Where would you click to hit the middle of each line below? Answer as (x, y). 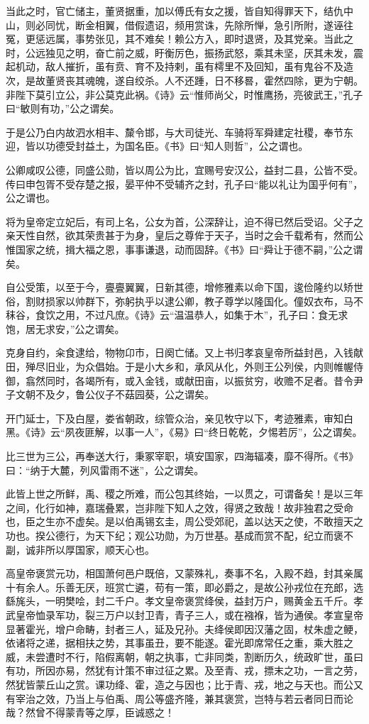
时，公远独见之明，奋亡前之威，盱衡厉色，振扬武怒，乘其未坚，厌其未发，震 (184, 52)
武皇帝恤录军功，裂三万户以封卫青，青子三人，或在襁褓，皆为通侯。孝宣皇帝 (184, 614)
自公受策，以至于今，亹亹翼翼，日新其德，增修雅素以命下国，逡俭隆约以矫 (180, 287)
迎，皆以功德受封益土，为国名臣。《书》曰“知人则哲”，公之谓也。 (157, 146)
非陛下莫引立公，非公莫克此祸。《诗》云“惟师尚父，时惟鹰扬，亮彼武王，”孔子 (184, 94)
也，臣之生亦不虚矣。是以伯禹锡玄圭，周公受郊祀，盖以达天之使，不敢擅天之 (184, 521)
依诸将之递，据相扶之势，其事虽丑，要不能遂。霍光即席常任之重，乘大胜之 (180, 643)
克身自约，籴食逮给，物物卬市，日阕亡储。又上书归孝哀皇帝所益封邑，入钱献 (184, 352)
